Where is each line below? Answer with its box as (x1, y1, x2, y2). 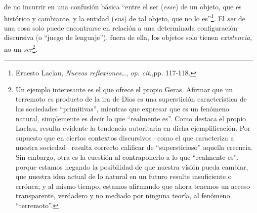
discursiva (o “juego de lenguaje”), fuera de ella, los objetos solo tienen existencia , (4, 32, 252, 42)
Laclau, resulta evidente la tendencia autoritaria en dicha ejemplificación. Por (15, 123, 251, 133)
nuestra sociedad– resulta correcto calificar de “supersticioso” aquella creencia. (15, 142, 253, 152)
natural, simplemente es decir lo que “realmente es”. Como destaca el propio (15, 113, 246, 123)
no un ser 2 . (4, 42, 38, 54)
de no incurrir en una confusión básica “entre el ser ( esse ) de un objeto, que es (4, 1, 242, 11)
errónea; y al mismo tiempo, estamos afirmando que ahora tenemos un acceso (15, 180, 250, 191)
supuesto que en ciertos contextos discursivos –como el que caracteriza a (15, 132, 234, 142)
